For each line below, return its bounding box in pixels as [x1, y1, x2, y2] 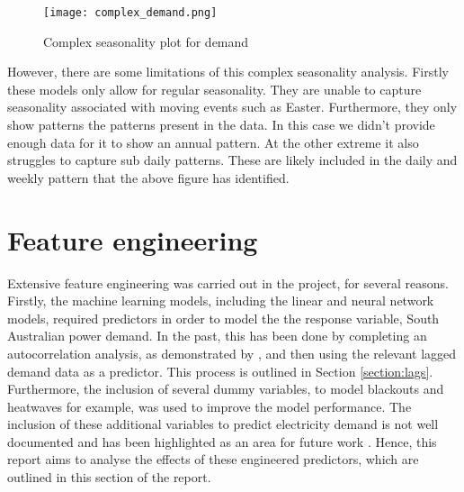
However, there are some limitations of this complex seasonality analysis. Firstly [7, 62, 449, 81]
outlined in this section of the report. [7, 468, 211, 487]
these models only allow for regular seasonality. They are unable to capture [7, 79, 422, 98]
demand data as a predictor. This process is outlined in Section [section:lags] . [7, 361, 433, 380]
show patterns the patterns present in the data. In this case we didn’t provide [7, 115, 435, 134]
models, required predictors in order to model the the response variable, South [7, 308, 440, 327]
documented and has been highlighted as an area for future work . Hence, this [7, 432, 437, 451]
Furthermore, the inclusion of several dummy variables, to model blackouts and [7, 379, 444, 398]
